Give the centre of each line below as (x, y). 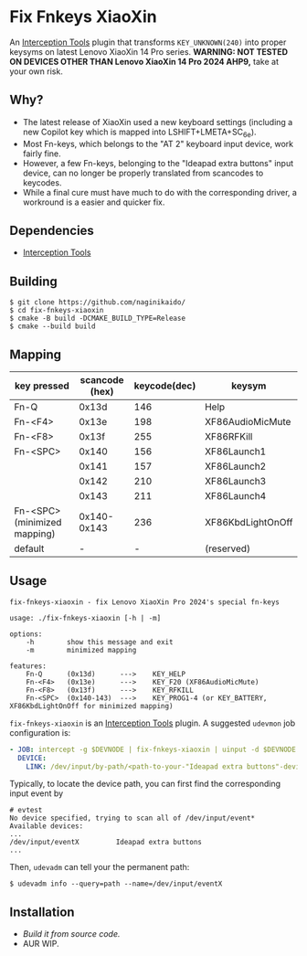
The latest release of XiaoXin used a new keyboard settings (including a (158, 122)
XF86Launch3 (235, 481)
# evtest (26, 811)
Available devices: (47, 826)
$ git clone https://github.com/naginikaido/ (97, 303)
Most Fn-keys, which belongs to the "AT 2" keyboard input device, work (158, 143)
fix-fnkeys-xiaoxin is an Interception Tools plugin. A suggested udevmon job (153, 723)
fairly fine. (42, 154)
